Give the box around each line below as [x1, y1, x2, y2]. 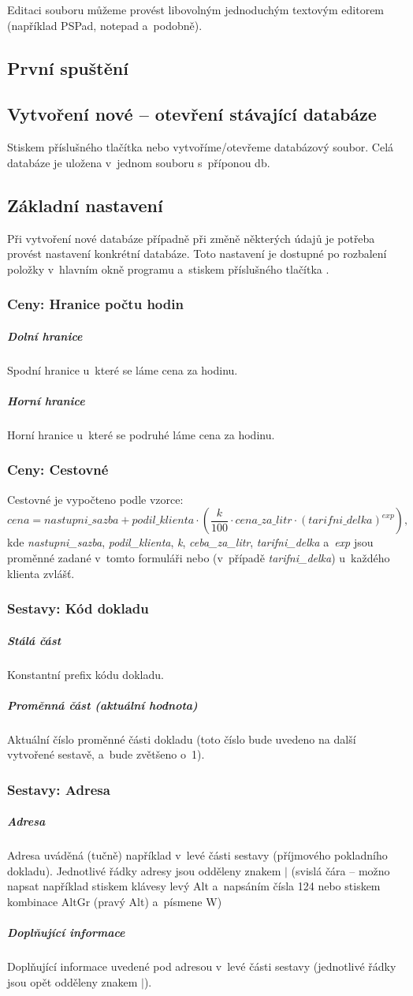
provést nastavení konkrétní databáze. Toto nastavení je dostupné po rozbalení [7, 245, 387, 262]
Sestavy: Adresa [7, 779, 110, 799]
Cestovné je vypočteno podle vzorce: [7, 491, 184, 507]
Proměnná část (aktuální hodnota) [7, 696, 198, 713]
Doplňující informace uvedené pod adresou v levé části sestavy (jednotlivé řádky [7, 958, 396, 975]
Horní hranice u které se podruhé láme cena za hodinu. [7, 426, 275, 442]
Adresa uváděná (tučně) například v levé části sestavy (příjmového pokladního [7, 847, 388, 864]
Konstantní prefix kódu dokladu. [7, 666, 164, 682]
